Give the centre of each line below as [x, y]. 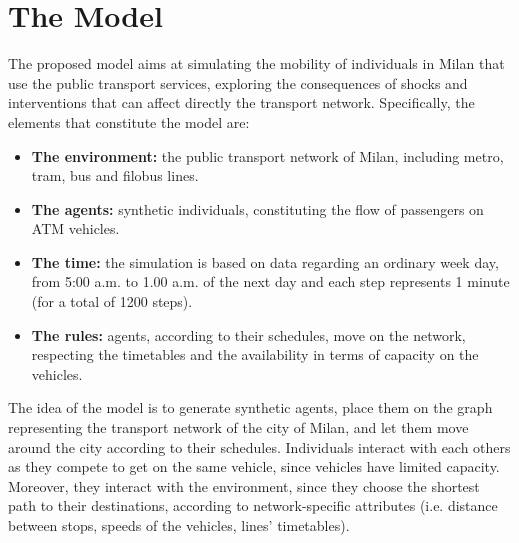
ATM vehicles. [75, 228]
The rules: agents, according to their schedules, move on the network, [248, 334]
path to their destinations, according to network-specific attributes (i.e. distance [253, 505]
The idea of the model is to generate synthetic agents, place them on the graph [250, 407]
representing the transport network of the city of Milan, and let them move [238, 427]
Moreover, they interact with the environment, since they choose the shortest [244, 485]
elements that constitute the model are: [129, 121]
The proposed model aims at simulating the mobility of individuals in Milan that [256, 63]
